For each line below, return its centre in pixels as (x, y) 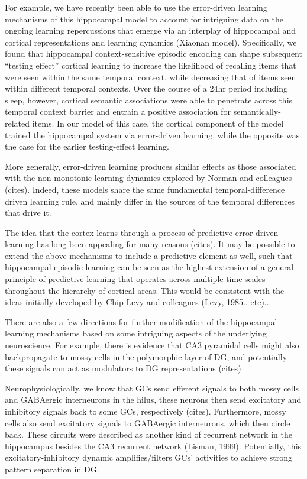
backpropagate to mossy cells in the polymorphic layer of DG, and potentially (146, 356)
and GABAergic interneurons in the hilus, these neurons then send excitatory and (153, 399)
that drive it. (28, 213)
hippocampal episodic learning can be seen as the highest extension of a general (149, 267)
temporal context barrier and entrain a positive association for (118, 111)
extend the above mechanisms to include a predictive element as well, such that (149, 255)
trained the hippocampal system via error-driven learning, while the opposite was (152, 135)
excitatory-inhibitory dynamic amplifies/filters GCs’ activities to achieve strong (148, 457)
